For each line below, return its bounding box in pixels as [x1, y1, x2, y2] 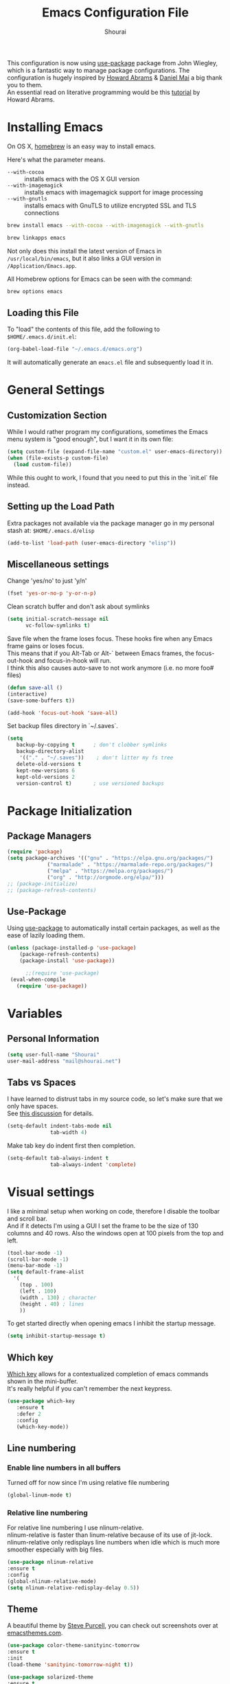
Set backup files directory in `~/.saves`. [7, 722, 119, 730]
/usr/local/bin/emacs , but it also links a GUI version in [7, 254, 161, 262]
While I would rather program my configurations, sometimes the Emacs [7, 428, 208, 436]
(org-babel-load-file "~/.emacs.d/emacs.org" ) [7, 345, 143, 353]
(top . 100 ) [19, 1282, 54, 1288]
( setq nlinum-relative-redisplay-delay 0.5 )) [7, 1584, 139, 1591]
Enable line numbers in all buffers [7, 1463, 122, 1472]
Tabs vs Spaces [7, 1076, 76, 1088]
